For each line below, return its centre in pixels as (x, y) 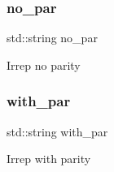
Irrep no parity (44, 64)
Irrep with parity (49, 159)
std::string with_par (57, 131)
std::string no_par (52, 38)
